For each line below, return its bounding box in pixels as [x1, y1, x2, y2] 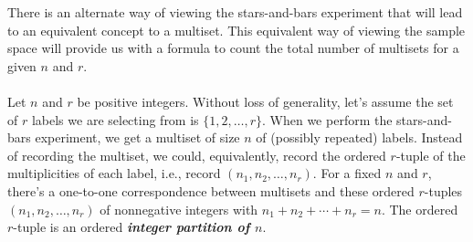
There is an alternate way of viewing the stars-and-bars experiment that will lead [7, 3, 463, 21]
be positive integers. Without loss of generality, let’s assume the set [77, 91, 454, 110]
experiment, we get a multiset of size [35, 128, 240, 147]
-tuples [424, 181, 463, 200]
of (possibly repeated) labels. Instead [256, 128, 463, 147]
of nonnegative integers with [100, 199, 258, 218]
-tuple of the [395, 145, 466, 164]
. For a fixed [312, 163, 382, 183]
